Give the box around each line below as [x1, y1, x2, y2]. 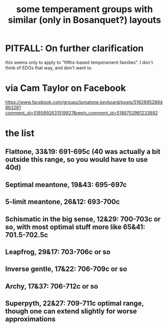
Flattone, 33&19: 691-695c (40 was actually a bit [5, 147, 161, 156]
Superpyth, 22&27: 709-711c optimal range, [5, 299, 144, 308]
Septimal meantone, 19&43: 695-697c [5, 180, 127, 189]
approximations [5, 315, 56, 323]
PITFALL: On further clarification [5, 43, 144, 54]
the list [5, 128, 35, 139]
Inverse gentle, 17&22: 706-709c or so [5, 265, 127, 274]
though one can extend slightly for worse [5, 307, 137, 316]
